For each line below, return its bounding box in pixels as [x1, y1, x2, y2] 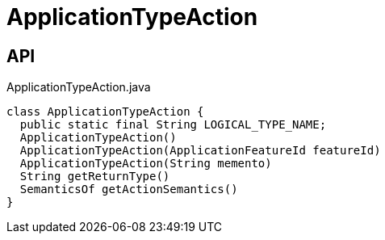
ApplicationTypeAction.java [6, 80, 151, 95]
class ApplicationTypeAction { [6, 105, 204, 119]
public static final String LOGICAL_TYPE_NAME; [19, 118, 327, 132]
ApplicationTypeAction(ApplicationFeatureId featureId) [19, 144, 381, 158]
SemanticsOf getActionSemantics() [19, 183, 238, 196]
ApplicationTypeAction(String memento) [19, 157, 272, 171]
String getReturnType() [19, 170, 170, 183]
